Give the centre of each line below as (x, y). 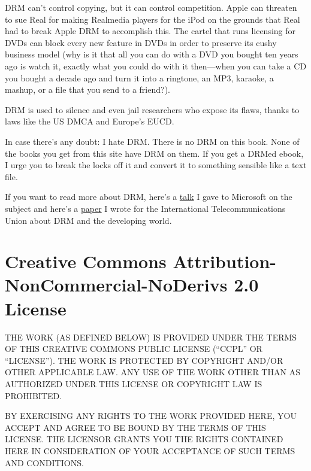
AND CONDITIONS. (44, 462)
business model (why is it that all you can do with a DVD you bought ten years (152, 54)
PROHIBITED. (34, 395)
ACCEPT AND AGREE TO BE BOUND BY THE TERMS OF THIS (135, 427)
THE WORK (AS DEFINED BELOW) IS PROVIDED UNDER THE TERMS (151, 337)
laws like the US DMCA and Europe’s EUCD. (90, 121)
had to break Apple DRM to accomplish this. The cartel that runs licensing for (150, 31)
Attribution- (225, 261)
